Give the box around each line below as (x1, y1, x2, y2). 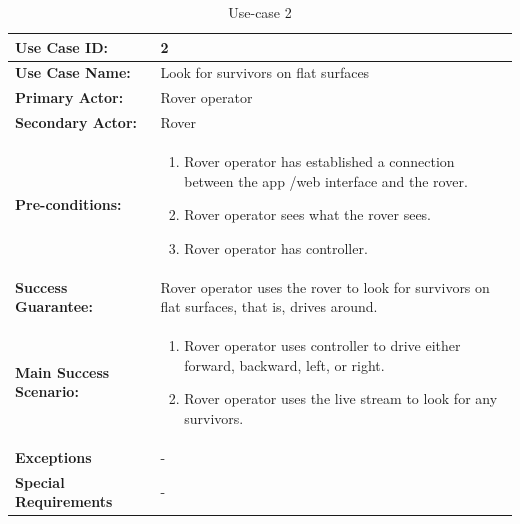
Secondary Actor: (15, 112, 138, 133)
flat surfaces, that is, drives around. (160, 296, 378, 317)
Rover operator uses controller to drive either (184, 335, 461, 356)
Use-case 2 (228, 2, 292, 22)
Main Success (15, 361, 110, 382)
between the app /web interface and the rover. (184, 170, 468, 191)
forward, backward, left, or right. (184, 354, 385, 375)
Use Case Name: (15, 62, 131, 83)
